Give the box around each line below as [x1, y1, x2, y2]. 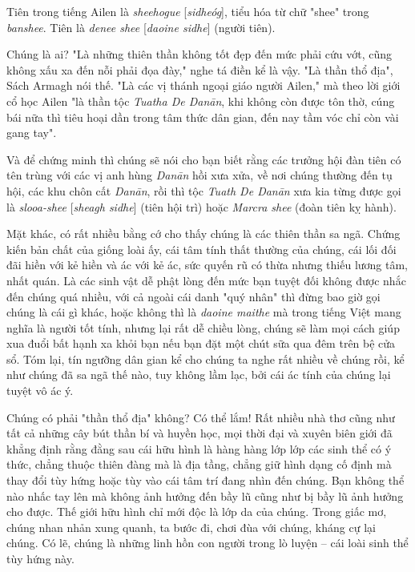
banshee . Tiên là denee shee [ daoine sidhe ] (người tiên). [6, 18, 276, 35]
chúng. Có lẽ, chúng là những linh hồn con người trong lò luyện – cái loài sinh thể [6, 534, 409, 551]
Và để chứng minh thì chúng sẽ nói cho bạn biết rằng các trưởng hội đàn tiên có [6, 151, 401, 167]
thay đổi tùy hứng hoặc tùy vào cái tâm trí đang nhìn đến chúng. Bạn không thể [6, 472, 405, 489]
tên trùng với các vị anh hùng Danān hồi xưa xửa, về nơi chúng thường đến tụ [6, 167, 393, 183]
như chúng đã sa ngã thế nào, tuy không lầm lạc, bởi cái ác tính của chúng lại [6, 366, 391, 383]
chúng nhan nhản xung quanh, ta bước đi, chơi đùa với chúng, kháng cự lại [6, 518, 376, 535]
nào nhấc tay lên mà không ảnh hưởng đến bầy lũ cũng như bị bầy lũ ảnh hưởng [6, 487, 404, 504]
